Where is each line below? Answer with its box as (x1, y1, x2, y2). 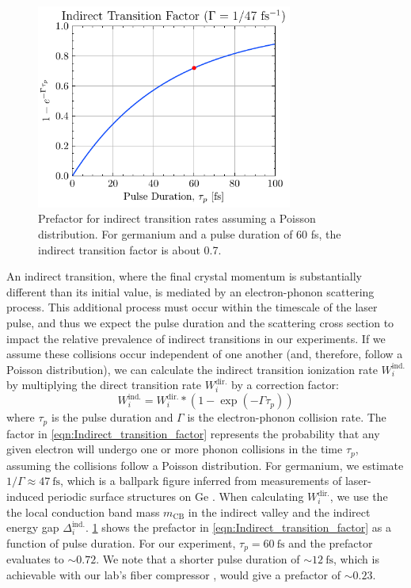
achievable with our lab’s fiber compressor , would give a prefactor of (6, 566, 341, 582)
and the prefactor (288, 534, 373, 551)
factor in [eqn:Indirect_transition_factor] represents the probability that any (6, 425, 380, 441)
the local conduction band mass (6, 503, 160, 520)
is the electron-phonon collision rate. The (187, 409, 386, 426)
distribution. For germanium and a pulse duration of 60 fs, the (38, 225, 341, 242)
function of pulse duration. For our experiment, (6, 534, 236, 551)
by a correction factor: (231, 376, 339, 393)
